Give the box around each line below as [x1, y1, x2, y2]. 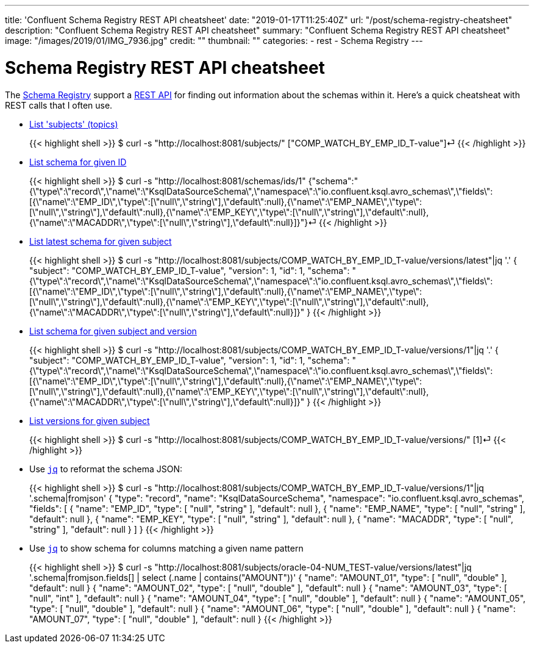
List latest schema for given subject [29, 236, 172, 247]
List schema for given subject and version [29, 325, 197, 336]
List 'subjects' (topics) [29, 118, 118, 129]
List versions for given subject [29, 415, 150, 426]
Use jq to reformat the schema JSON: [29, 463, 183, 474]
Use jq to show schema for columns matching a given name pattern [29, 542, 304, 553]
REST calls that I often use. [5, 99, 113, 110]
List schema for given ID [29, 156, 127, 167]
